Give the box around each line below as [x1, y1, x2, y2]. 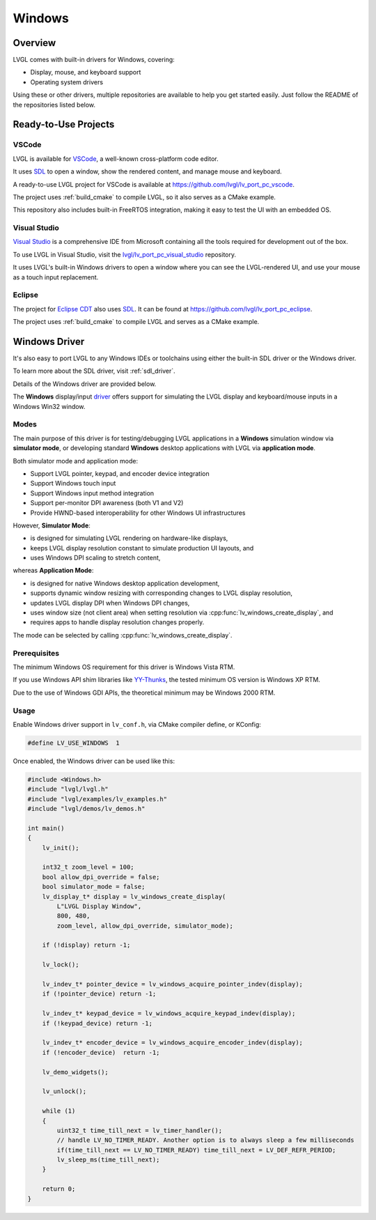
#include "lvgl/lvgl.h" [27, 785, 109, 794]
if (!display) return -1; [42, 941, 131, 949]
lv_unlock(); [42, 1088, 87, 1095]
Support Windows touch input [30, 479, 116, 488]
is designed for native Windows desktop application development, [30, 579, 220, 587]
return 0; [42, 1185, 76, 1193]
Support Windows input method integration [30, 488, 155, 497]
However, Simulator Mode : [13, 521, 91, 530]
